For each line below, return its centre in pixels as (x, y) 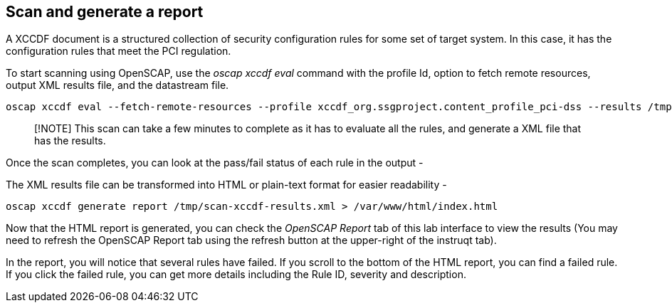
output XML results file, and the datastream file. (117, 85)
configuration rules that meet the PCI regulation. (119, 51)
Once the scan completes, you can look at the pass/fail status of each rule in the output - (215, 163)
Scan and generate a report (105, 12)
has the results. (70, 141)
